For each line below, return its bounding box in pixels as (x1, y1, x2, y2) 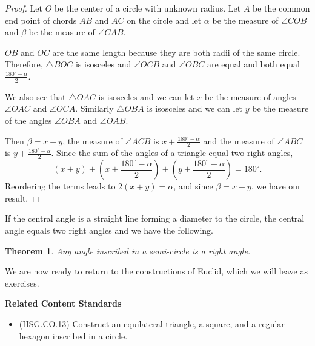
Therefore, (5, 58, 43, 70)
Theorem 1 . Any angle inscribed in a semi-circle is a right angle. (5, 244, 251, 257)
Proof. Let (5, 2, 42, 14)
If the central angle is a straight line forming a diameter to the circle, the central (5, 212, 305, 225)
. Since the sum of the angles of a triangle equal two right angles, (51, 146, 293, 159)
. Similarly (75, 102, 114, 115)
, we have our (251, 180, 301, 192)
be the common (253, 2, 310, 14)
